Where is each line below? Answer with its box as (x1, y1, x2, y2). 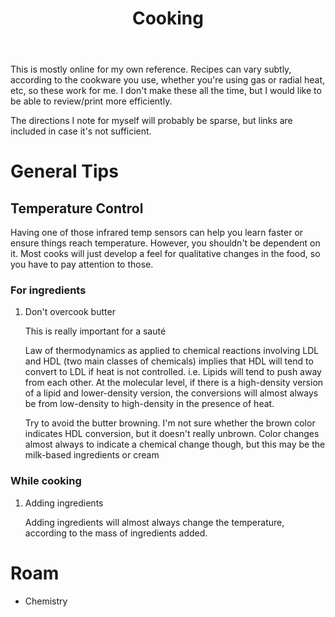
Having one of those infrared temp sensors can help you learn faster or (10, 227, 304, 239)
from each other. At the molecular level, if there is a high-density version (24, 377, 324, 389)
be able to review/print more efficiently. (10, 95, 173, 107)
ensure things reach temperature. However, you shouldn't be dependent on (10, 237, 321, 249)
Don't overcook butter (24, 306, 116, 318)
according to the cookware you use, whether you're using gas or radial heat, (10, 74, 326, 86)
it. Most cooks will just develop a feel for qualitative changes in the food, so (10, 248, 321, 260)
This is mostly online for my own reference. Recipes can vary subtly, (10, 63, 292, 76)
